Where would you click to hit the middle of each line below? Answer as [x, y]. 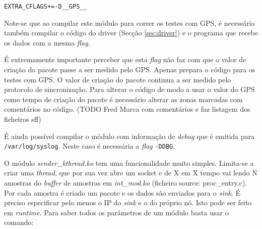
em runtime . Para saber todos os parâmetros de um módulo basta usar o [116, 212]
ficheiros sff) [23, 119]
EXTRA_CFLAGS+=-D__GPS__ [46, 7]
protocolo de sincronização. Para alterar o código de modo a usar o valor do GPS [129, 89]
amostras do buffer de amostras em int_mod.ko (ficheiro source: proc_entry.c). [126, 183]
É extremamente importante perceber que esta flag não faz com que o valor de [125, 59]
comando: [19, 222]
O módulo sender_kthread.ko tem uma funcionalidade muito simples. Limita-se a [129, 163]
